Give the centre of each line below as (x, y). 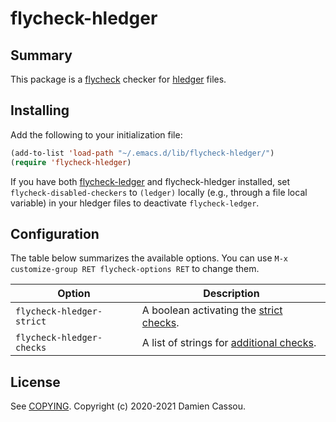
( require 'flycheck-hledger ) (71, 162)
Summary (41, 55)
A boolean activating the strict (212, 310)
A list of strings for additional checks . (229, 343)
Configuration (55, 233)
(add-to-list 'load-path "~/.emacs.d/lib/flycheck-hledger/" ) (142, 153)
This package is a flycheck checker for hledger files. (118, 79)
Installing (40, 110)
